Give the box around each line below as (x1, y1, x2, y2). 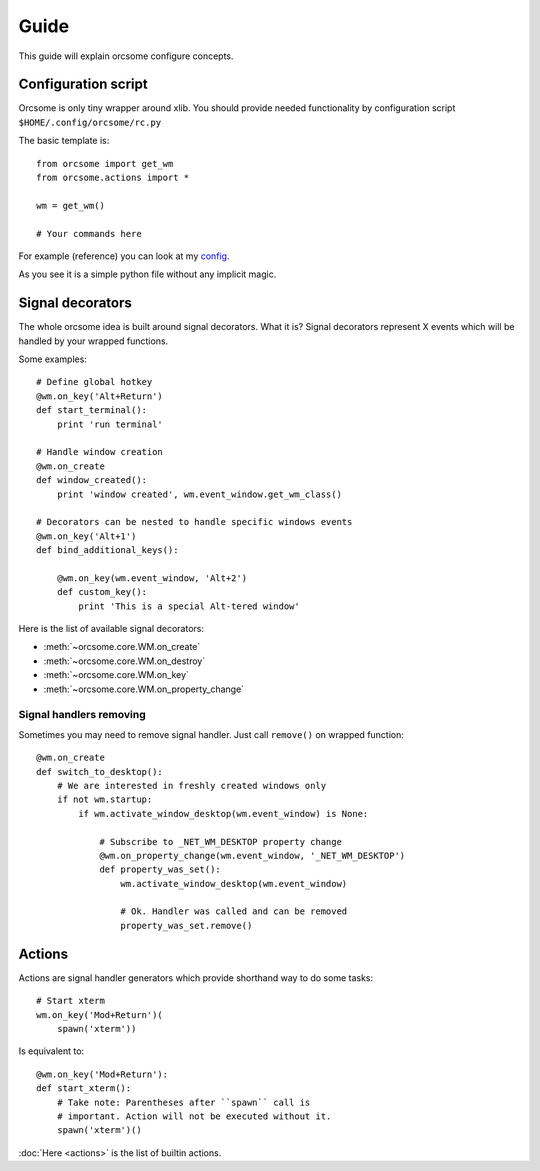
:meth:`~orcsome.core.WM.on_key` (43, 669, 190, 681)
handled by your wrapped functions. (18, 335, 169, 347)
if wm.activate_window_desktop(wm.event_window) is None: (78, 808, 369, 819)
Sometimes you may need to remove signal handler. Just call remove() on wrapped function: (18, 728, 405, 740)
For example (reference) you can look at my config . (18, 250, 230, 262)
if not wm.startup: (56, 794, 153, 805)
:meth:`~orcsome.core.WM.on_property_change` (43, 683, 245, 695)
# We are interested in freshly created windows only (56, 780, 327, 791)
